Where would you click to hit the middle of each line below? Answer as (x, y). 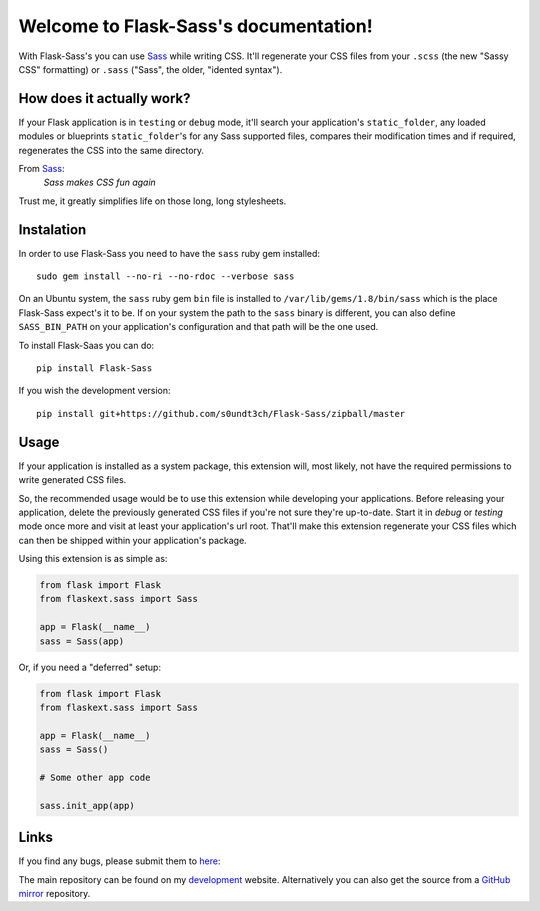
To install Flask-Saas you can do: (86, 345)
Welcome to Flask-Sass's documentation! (196, 26)
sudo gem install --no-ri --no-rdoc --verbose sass (165, 276)
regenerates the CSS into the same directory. (111, 150)
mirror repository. (54, 893)
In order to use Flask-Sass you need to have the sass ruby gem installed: (169, 253)
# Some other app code (95, 777)
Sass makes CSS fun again (100, 182)
